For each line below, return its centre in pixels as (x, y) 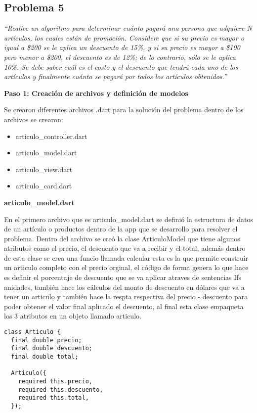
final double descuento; (52, 348)
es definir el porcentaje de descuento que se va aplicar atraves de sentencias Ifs (123, 277)
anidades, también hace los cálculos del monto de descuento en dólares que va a (124, 287)
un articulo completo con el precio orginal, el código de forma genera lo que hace (126, 267)
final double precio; (46, 340)
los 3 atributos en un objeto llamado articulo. (73, 316)
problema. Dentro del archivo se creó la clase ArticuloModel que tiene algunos (122, 238)
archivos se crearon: (34, 119)
